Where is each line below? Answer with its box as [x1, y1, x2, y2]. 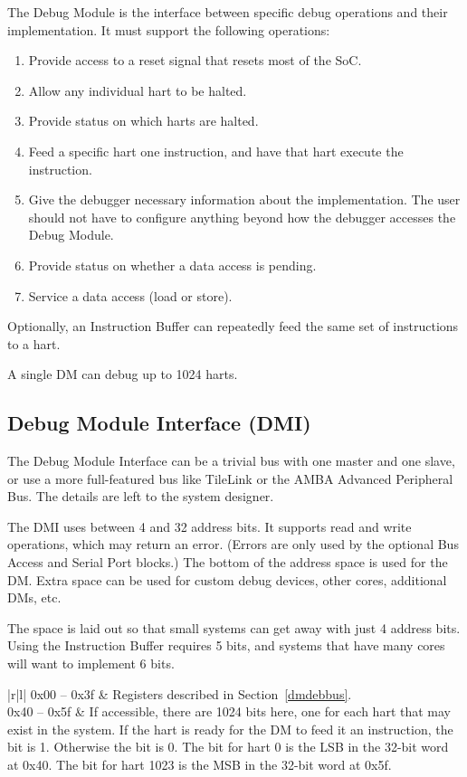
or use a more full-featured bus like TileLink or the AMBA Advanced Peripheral [7, 469, 453, 488]
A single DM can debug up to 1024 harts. [7, 365, 238, 384]
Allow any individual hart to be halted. [28, 81, 247, 99]
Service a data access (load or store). [28, 286, 233, 305]
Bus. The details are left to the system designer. [7, 487, 274, 506]
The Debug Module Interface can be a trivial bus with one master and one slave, [7, 451, 455, 470]
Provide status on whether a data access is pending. [28, 255, 317, 274]
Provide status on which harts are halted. [28, 111, 259, 130]
